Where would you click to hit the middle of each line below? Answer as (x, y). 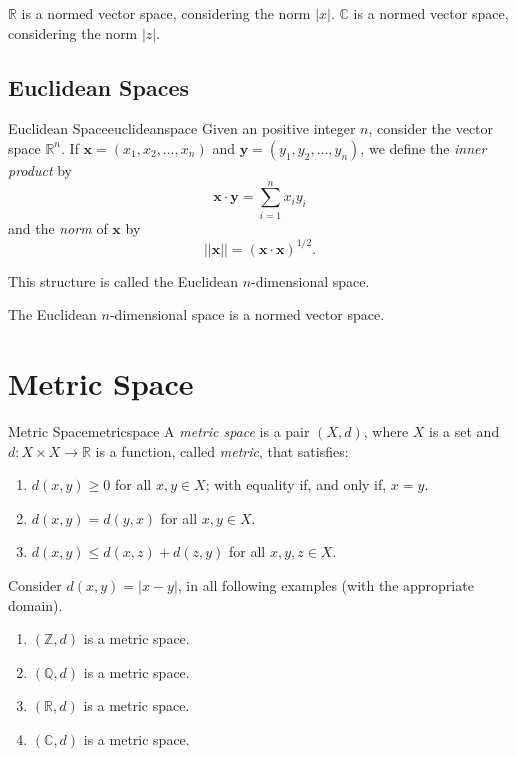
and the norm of (58, 227)
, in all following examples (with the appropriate (325, 585)
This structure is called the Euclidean (123, 280)
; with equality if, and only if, (296, 484)
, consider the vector (431, 128)
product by (40, 169)
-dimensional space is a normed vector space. (247, 314)
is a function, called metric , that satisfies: (222, 450)
